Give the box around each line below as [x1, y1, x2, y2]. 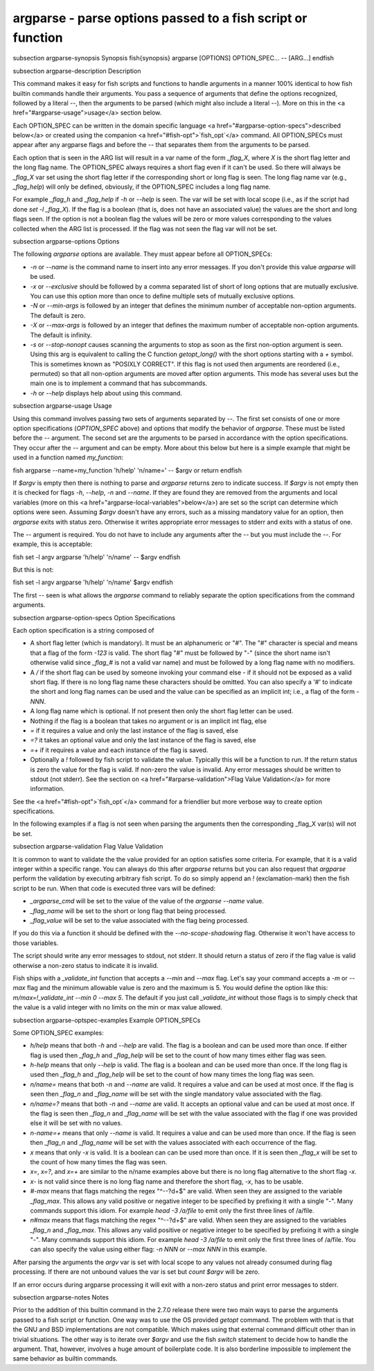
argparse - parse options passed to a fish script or [12, 10, 308, 26]
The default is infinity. [30, 330, 93, 339]
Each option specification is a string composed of [12, 627, 155, 635]
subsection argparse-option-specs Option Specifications [12, 613, 176, 622]
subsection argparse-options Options [12, 237, 120, 246]
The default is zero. [30, 311, 86, 319]
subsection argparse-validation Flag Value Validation [12, 842, 163, 851]
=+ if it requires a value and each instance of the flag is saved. [30, 746, 208, 754]
